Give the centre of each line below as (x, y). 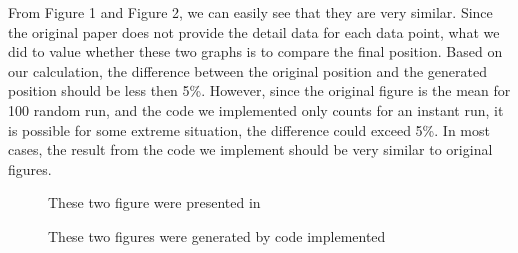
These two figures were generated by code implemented (217, 235)
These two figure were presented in (154, 202)
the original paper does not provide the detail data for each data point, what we (254, 31)
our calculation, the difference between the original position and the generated (247, 70)
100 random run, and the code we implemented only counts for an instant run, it (256, 109)
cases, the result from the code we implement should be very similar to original (250, 149)
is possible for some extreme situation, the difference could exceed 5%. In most (249, 129)
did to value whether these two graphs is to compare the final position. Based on (255, 51)
